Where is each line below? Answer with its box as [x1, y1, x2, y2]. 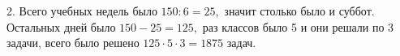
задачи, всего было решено [6, 34, 140, 51]
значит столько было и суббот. [224, 2, 375, 19]
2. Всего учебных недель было [6, 2, 157, 19]
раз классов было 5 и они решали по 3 [202, 18, 394, 35]
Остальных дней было [6, 18, 116, 35]
